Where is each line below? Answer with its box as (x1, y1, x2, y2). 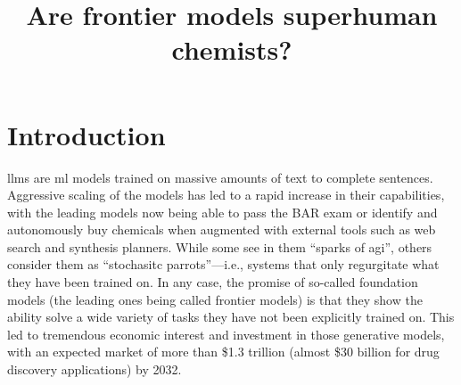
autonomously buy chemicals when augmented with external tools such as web (7, 220, 436, 239)
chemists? (171, 31, 292, 68)
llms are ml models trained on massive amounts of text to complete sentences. (7, 168, 433, 186)
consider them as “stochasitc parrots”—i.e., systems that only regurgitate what (7, 255, 440, 274)
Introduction (7, 116, 166, 152)
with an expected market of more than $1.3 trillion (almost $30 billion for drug (7, 342, 440, 361)
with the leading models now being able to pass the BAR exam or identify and (7, 202, 438, 221)
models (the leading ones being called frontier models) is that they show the (7, 290, 423, 308)
